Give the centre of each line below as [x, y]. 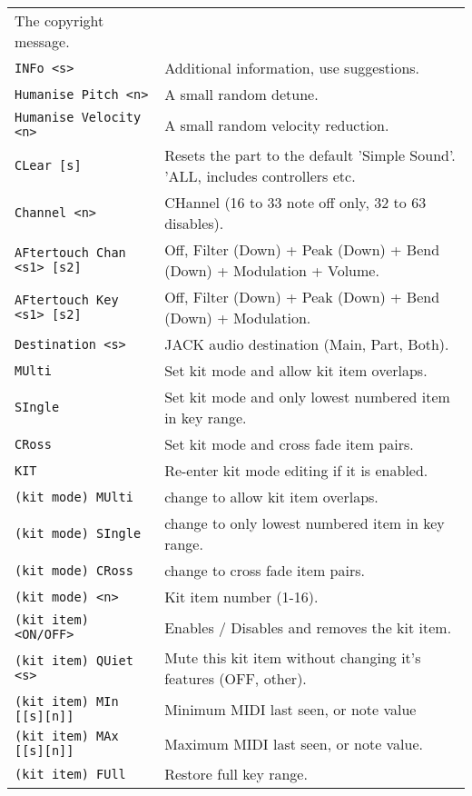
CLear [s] [48, 165]
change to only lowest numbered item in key [305, 523]
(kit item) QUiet [74, 661]
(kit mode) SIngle [78, 533]
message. [42, 41]
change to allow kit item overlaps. [271, 497]
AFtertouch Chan [70, 253]
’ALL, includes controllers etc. [260, 176]
